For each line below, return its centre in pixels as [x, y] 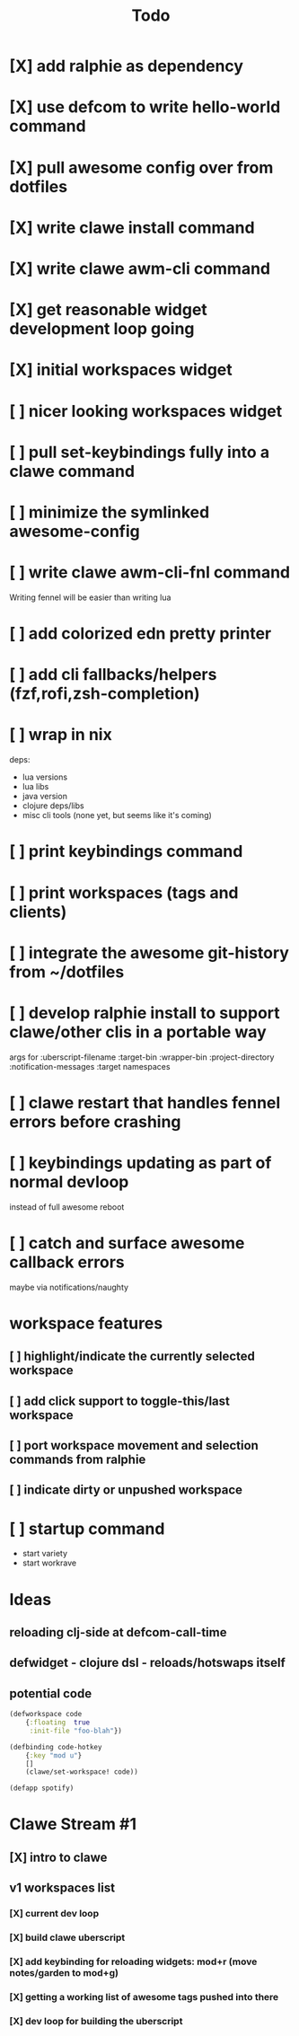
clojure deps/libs [53, 806]
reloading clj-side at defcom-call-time [118, 1632]
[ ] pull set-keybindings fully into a [140, 452]
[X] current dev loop [54, 1914]
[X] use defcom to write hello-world [145, 107]
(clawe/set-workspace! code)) [82, 1772]
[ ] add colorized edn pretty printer [141, 633]
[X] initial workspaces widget [121, 370]
